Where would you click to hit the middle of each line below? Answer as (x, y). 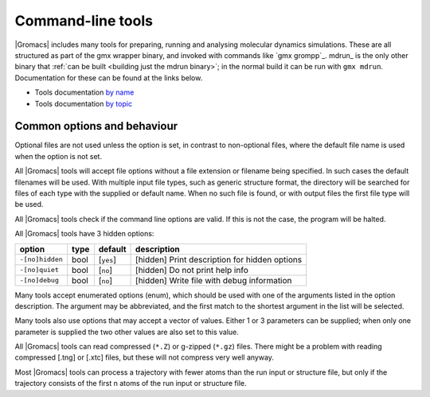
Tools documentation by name (84, 92)
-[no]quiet (39, 270)
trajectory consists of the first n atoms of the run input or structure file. (131, 383)
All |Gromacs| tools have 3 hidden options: (84, 234)
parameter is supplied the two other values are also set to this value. (127, 332)
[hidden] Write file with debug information (214, 280)
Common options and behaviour (96, 126)
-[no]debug (39, 280)
